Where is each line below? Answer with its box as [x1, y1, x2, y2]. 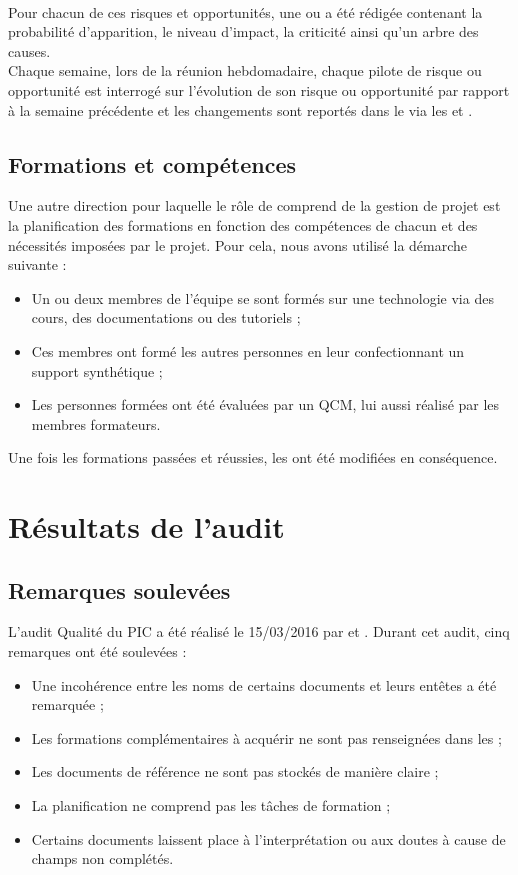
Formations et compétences [8, 148, 297, 179]
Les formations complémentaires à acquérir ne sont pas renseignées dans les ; [31, 727, 502, 748]
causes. [8, 40, 51, 61]
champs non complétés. [31, 848, 174, 869]
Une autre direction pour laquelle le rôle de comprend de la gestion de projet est [8, 195, 501, 216]
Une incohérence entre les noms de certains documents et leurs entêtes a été [31, 674, 497, 695]
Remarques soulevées [8, 574, 231, 605]
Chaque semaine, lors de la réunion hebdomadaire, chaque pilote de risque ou [8, 60, 482, 81]
